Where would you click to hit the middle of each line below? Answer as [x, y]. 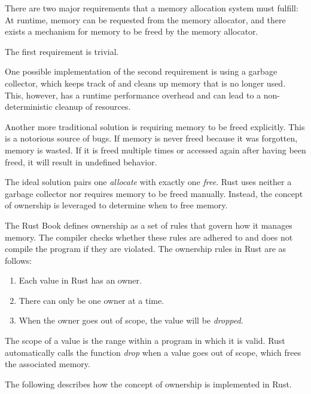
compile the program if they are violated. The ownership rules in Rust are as [146, 249]
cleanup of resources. [93, 107]
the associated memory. [48, 364]
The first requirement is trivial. [62, 51]
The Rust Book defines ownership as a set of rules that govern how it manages [149, 225]
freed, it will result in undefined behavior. [81, 161]
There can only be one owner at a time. [92, 300]
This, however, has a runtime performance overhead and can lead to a [133, 95]
